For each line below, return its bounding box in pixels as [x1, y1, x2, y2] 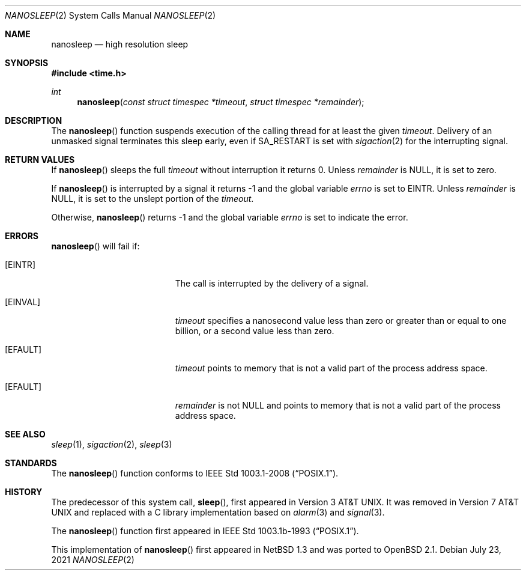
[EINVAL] [5, 297, 41, 307]
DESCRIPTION [5, 115, 62, 126]
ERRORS [5, 231, 39, 241]
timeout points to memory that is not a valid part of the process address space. [175, 363, 488, 373]
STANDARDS [5, 458, 57, 468]
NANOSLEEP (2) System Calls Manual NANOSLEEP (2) [5, 10, 216, 20]
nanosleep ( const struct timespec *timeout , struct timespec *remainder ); [77, 97, 364, 107]
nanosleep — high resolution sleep [51, 39, 189, 49]
